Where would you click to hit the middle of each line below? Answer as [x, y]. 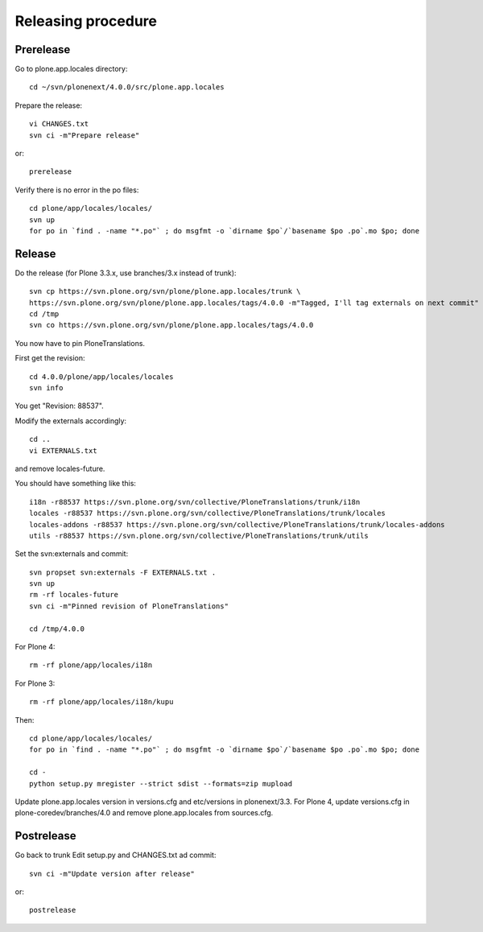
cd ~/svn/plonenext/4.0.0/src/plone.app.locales [127, 87]
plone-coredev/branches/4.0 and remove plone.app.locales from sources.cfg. [144, 813]
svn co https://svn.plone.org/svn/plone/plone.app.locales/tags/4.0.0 [171, 325]
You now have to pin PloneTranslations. [80, 343]
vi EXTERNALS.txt [63, 450]
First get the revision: [50, 358]
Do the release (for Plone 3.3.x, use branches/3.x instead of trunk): [126, 273]
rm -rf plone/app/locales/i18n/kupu [101, 702]
